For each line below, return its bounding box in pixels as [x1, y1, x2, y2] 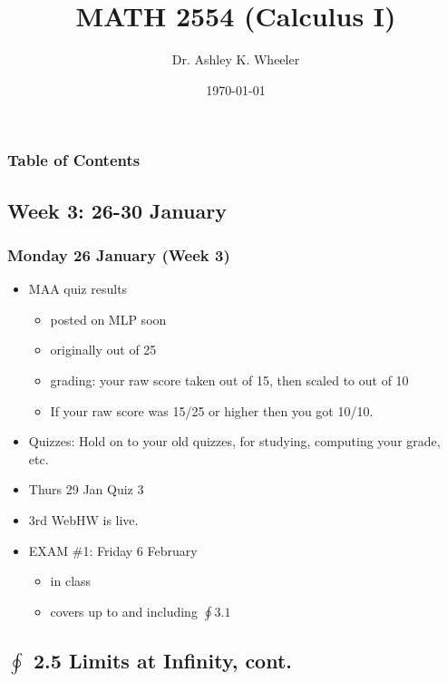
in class [50, 571, 92, 590]
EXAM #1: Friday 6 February [28, 541, 198, 560]
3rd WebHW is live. [28, 510, 139, 529]
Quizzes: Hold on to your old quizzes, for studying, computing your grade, [28, 432, 441, 451]
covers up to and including [50, 601, 198, 620]
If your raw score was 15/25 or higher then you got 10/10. [50, 401, 374, 420]
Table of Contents [7, 149, 141, 171]
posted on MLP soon [50, 309, 167, 328]
